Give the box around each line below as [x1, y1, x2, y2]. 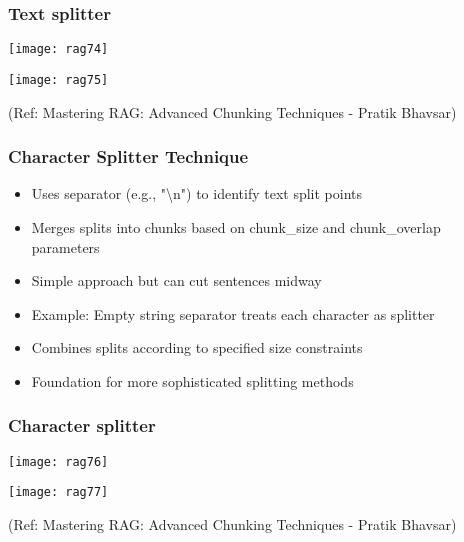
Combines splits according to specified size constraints [31, 337, 363, 358]
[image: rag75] [8, 72, 109, 87]
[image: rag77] [8, 485, 109, 500]
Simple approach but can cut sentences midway [31, 270, 322, 291]
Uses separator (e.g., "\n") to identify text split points [31, 183, 363, 204]
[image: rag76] [8, 454, 109, 469]
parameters [31, 236, 100, 257]
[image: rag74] [8, 42, 109, 57]
